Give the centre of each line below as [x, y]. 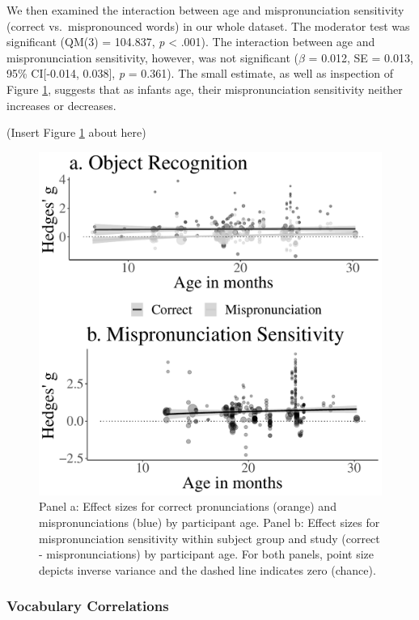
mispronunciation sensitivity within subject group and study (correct [209, 538]
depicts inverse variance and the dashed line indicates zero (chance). [207, 569]
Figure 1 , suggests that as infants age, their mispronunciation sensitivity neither [205, 89]
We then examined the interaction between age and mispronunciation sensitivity [205, 10]
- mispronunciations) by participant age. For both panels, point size [207, 554]
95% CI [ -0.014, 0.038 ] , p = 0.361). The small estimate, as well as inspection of [200, 73]
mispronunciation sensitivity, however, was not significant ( [152, 57]
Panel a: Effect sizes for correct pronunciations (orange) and [188, 506]
